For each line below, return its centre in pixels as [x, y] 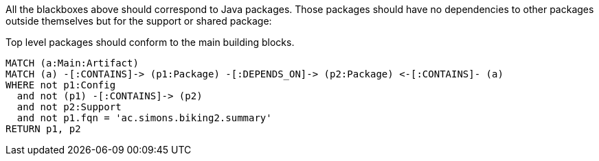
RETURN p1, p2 [43, 129]
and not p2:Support [69, 107]
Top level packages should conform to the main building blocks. [150, 42]
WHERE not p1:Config [61, 85]
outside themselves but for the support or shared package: [139, 21]
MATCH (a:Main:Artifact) [72, 63]
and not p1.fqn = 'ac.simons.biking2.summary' [144, 118]
